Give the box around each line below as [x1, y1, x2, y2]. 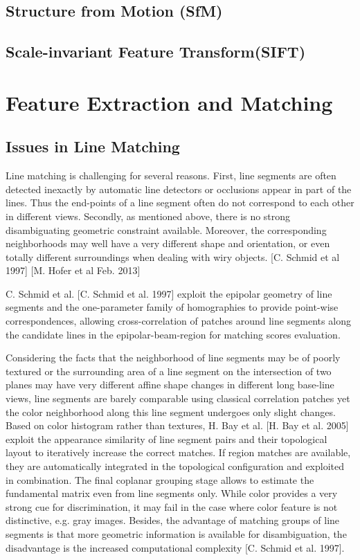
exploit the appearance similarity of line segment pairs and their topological [6, 431, 327, 446]
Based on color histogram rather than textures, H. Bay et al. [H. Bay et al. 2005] [6, 418, 349, 433]
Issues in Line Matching [6, 136, 180, 157]
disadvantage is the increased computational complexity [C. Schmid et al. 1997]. [6, 540, 345, 554]
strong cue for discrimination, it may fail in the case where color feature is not [6, 499, 338, 514]
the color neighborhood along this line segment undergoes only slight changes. [6, 404, 336, 419]
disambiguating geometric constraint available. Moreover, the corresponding [6, 222, 327, 237]
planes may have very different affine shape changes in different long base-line [6, 377, 334, 392]
